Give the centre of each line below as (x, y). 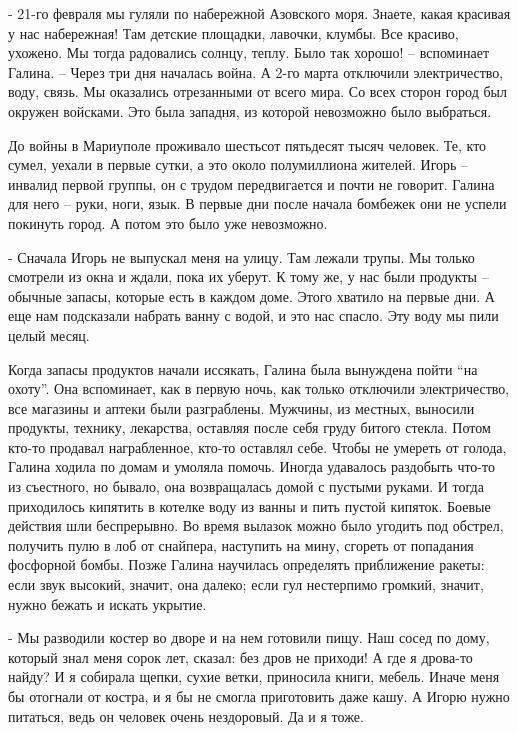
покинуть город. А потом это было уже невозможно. (168, 222)
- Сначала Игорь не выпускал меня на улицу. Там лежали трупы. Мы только (241, 256)
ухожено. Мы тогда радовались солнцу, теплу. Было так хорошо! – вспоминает (248, 52)
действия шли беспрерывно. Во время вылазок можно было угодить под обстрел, (256, 525)
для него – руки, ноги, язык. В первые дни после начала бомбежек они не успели (257, 203)
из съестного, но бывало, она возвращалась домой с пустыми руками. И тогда (246, 486)
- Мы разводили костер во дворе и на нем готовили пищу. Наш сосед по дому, (249, 637)
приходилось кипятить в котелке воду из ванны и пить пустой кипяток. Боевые (249, 505)
